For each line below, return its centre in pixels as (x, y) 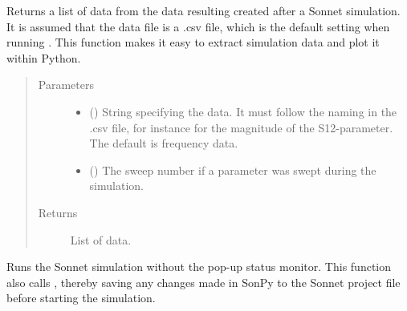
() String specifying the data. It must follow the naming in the (243, 111)
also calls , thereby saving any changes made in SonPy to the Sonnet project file (203, 282)
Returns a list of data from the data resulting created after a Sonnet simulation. (203, 10)
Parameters (66, 85)
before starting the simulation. (81, 298)
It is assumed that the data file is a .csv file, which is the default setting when (198, 26)
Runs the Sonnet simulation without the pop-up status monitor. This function (199, 267)
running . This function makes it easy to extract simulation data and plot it (193, 42)
